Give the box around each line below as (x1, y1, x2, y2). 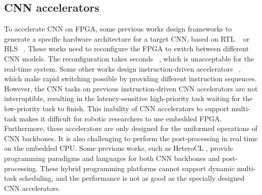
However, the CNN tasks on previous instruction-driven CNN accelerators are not (4, 83, 258, 93)
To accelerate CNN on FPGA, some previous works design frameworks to (4, 23, 232, 34)
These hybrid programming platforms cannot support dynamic (40, 162, 235, 173)
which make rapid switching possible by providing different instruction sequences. (4, 73, 257, 84)
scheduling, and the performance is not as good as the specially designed (19, 173, 245, 183)
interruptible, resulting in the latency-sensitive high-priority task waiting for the (4, 93, 253, 104)
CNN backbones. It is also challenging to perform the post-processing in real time (4, 133, 258, 143)
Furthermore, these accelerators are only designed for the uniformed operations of (4, 123, 257, 134)
